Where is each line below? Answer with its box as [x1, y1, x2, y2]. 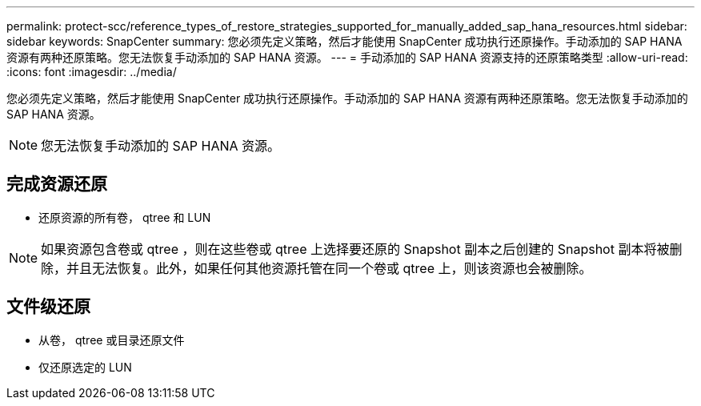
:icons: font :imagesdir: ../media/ [6, 65, 177, 78]
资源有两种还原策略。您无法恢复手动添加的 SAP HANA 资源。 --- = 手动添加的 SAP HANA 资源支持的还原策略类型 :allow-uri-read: [6, 50, 688, 64]
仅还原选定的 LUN [38, 360, 132, 374]
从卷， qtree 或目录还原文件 [38, 332, 185, 347]
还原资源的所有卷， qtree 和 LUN [38, 210, 211, 224]
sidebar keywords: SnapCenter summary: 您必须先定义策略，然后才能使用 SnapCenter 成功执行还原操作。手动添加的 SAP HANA [6, 34, 683, 48]
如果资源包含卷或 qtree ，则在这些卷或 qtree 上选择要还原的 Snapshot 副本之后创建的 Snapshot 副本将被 [41, 240, 670, 257]
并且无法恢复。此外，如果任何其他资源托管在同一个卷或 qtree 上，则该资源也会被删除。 [66, 259, 592, 276]
